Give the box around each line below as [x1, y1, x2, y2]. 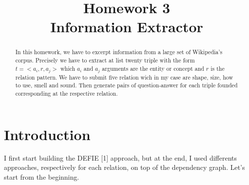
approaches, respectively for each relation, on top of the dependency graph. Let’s [4, 162, 245, 172]
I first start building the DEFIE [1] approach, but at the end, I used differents [4, 152, 237, 163]
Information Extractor [50, 17, 203, 37]
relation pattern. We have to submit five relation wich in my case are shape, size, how [15, 73, 233, 81]
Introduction [4, 124, 91, 144]
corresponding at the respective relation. [15, 89, 118, 97]
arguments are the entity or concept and [102, 64, 204, 72]
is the [211, 64, 225, 72]
